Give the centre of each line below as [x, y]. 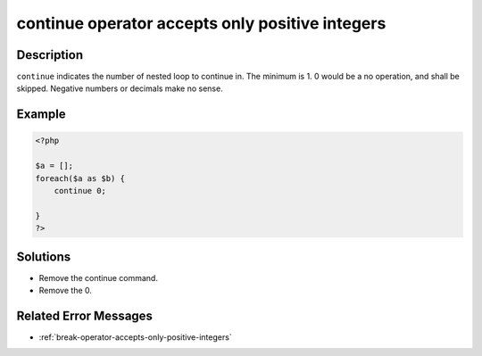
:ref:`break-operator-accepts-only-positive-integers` [135, 337]
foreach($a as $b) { [80, 178]
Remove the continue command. [98, 277]
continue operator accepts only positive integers [201, 23]
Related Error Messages [85, 315]
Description [50, 55]
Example [41, 115]
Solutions [44, 257]
